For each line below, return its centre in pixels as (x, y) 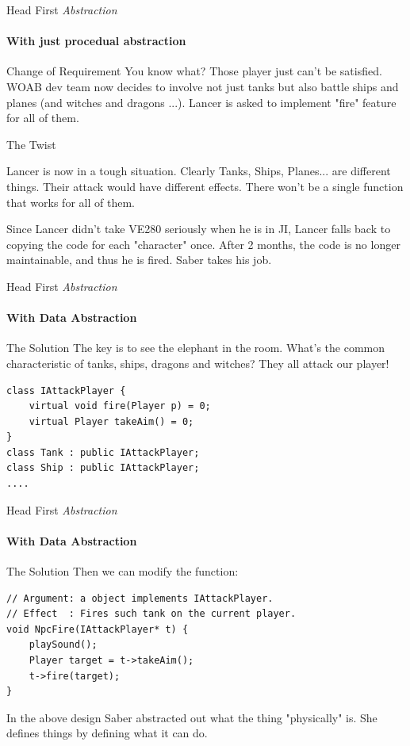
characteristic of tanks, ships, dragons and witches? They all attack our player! (198, 363)
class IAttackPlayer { (66, 390)
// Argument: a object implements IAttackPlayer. (140, 598)
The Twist (31, 144)
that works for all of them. (71, 202)
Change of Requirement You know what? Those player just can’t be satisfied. (194, 71)
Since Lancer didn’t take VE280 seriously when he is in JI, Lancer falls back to (199, 229)
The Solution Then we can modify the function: (123, 571)
